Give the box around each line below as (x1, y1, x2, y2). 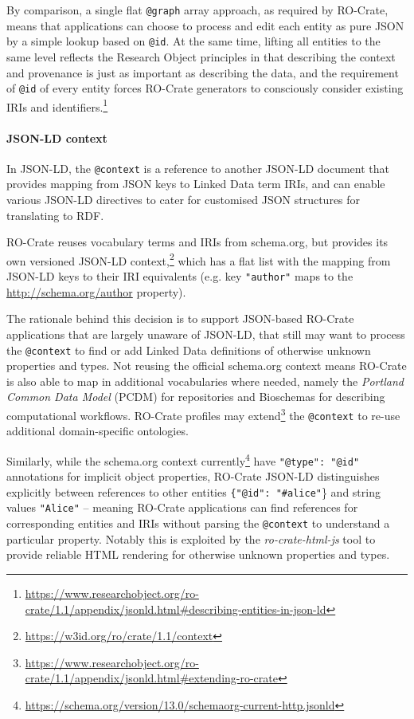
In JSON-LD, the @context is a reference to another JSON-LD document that (6, 159, 389, 176)
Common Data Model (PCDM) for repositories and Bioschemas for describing (6, 388, 385, 405)
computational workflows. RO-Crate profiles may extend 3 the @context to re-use (6, 404, 400, 423)
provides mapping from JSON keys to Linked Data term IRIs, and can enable (6, 175, 385, 192)
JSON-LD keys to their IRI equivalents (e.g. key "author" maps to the (6, 268, 353, 285)
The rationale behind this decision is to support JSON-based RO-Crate (6, 310, 354, 327)
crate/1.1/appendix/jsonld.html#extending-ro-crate (25, 670, 278, 686)
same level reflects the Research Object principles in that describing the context (6, 48, 396, 65)
